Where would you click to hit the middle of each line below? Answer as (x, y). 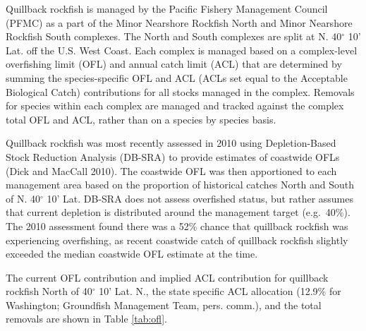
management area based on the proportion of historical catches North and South (180, 185)
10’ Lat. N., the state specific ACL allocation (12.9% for (220, 291)
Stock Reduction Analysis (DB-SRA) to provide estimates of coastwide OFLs (173, 156)
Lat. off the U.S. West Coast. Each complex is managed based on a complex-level (182, 50)
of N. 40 (23, 198)
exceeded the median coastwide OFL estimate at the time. (132, 254)
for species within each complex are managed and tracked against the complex (175, 106)
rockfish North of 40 (49, 291)
